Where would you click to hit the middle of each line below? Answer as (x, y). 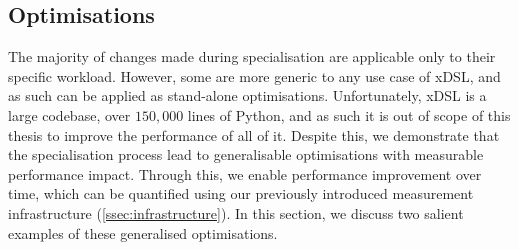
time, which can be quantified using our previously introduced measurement (241, 193)
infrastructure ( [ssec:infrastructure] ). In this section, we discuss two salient (236, 212)
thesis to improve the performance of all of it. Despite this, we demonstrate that (254, 134)
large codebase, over (69, 114)
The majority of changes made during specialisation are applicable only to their (252, 56)
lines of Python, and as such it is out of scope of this (349, 114)
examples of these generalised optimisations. (143, 232)
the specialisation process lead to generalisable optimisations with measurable (246, 154)
